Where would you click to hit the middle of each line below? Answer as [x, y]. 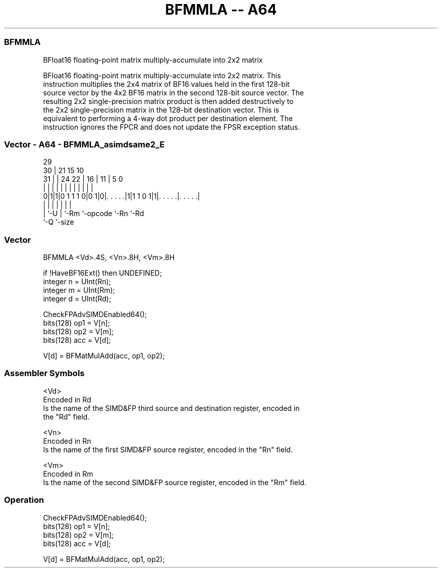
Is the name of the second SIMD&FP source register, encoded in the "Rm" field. [175, 482]
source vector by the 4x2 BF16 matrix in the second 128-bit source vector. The [174, 92]
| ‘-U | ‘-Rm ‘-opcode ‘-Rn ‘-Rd [94, 214]
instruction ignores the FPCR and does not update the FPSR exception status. [172, 127]
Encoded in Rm [68, 474]
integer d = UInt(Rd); [77, 299]
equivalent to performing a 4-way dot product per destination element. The [168, 118]
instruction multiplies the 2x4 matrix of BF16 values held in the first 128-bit [166, 84]
